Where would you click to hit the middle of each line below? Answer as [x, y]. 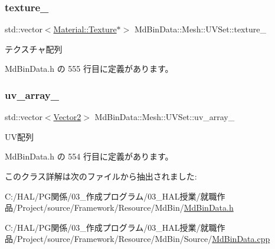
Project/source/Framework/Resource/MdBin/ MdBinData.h [125, 207]
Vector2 [67, 117]
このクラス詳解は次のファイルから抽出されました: [101, 176]
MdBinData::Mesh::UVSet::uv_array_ [165, 117]
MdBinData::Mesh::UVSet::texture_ [200, 29]
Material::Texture [85, 29]
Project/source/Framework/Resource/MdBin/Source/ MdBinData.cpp [143, 239]
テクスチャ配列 [34, 49]
